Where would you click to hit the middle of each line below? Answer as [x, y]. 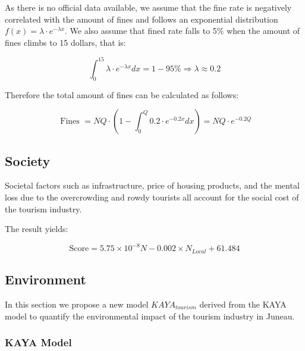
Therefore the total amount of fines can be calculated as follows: [122, 94]
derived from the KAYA [243, 304]
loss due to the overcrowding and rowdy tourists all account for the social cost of [152, 197]
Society [28, 160]
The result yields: [37, 229]
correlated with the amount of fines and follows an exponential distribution [142, 19]
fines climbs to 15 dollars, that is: [65, 42]
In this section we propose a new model [77, 304]
